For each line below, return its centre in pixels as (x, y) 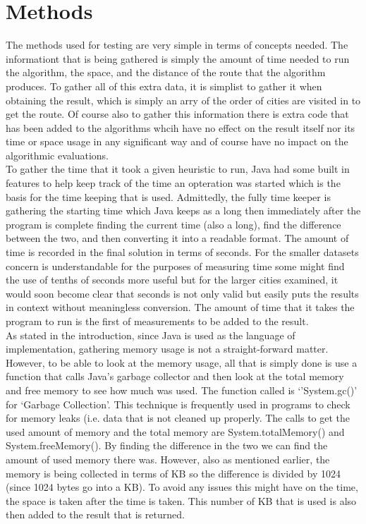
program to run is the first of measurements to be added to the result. (157, 321)
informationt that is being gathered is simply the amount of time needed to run (178, 58)
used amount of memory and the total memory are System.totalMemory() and (175, 431)
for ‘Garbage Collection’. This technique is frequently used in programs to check (178, 404)
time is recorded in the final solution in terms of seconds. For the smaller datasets (182, 252)
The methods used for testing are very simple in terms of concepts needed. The (177, 45)
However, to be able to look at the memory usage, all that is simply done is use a (182, 362)
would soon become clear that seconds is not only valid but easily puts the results (182, 293)
